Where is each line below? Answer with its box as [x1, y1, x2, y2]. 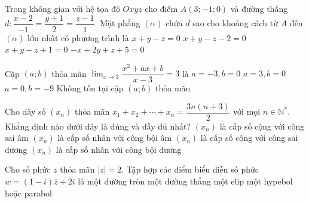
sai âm [5, 131, 29, 144]
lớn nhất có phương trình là [27, 31, 129, 44]
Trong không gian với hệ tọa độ [5, 2, 120, 14]
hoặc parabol [5, 186, 53, 199]
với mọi [233, 105, 261, 118]
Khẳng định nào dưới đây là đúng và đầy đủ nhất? [5, 119, 191, 132]
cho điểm [145, 2, 178, 14]
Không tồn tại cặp [56, 81, 124, 94]
